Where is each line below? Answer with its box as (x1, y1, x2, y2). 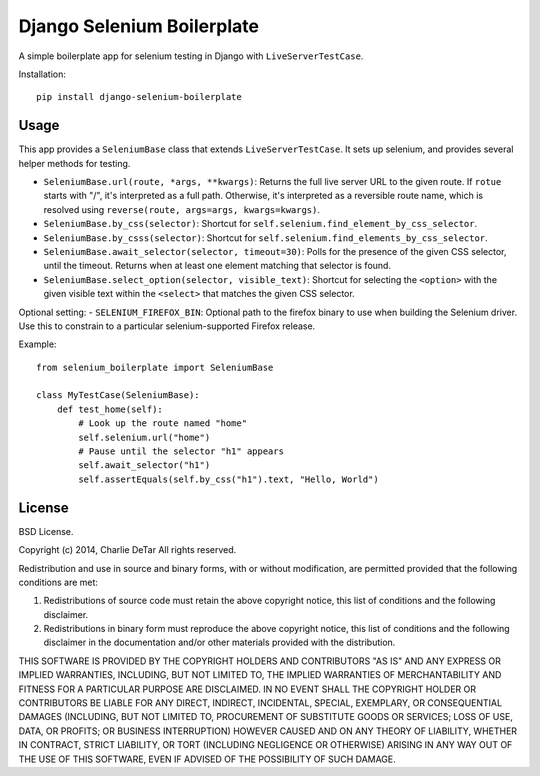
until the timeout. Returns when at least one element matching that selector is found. (43, 260, 392, 272)
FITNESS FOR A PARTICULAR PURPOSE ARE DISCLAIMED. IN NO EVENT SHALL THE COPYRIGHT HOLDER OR (18, 683, 477, 695)
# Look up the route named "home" (78, 418, 248, 429)
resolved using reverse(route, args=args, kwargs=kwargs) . (43, 203, 320, 215)
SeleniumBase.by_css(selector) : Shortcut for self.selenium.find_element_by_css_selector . (43, 218, 478, 230)
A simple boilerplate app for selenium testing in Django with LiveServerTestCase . (18, 50, 364, 62)
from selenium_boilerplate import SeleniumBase (36, 361, 274, 373)
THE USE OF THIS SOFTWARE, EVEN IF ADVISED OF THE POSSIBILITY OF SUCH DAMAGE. (18, 753, 397, 765)
